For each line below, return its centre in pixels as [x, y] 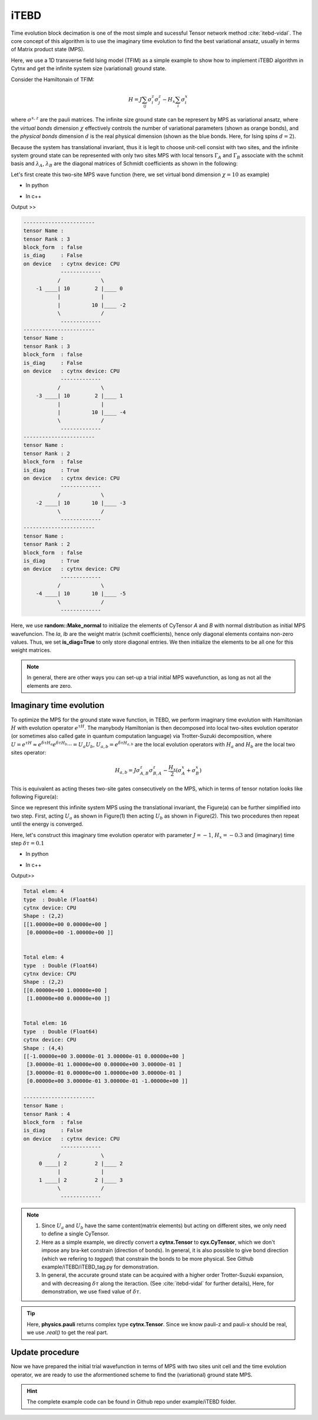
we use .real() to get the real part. [67, 1333]
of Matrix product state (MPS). [48, 50]
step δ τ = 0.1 [27, 843]
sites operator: [29, 753]
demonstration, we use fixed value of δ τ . [91, 1291]
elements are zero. [49, 686]
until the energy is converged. [47, 824]
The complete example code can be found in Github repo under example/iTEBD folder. [132, 1402]
